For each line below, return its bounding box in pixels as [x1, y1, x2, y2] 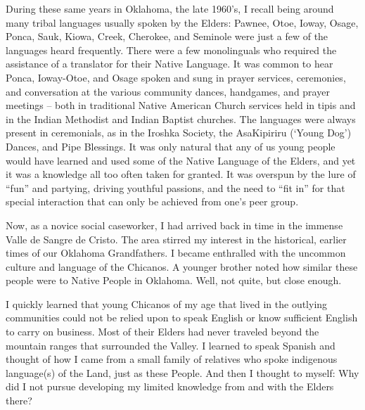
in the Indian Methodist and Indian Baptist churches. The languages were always [6, 111, 356, 126]
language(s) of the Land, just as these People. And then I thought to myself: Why [6, 365, 359, 380]
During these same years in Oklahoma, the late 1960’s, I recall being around [6, 1, 334, 15]
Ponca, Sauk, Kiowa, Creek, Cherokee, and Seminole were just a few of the [6, 29, 328, 44]
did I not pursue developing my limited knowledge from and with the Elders [6, 379, 334, 394]
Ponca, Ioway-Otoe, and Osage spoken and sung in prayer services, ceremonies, [6, 70, 346, 84]
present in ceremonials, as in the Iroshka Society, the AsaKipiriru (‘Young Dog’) [6, 125, 352, 140]
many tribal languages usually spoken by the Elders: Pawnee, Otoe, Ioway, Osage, [6, 15, 359, 30]
